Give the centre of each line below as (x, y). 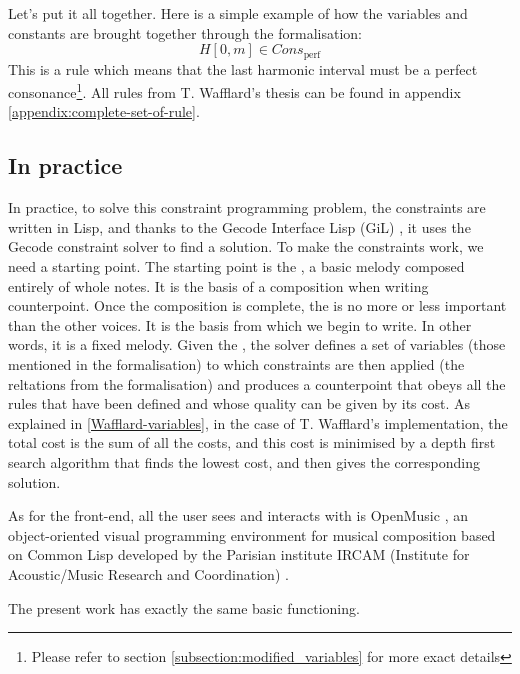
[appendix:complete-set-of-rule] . (104, 111)
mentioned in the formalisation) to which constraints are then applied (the (236, 364)
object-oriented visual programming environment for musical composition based (252, 534)
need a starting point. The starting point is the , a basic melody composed (236, 266)
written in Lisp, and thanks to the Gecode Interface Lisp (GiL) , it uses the (239, 226)
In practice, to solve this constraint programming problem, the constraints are (247, 207)
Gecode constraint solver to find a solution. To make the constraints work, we (246, 246)
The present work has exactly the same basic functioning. (184, 607)
